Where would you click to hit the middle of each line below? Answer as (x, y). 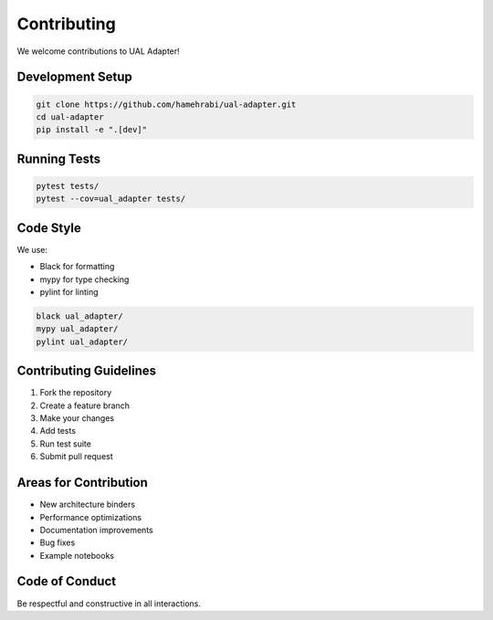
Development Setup (74, 77)
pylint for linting (69, 291)
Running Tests (58, 158)
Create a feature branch (84, 405)
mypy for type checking (84, 279)
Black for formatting (77, 267)
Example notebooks (77, 555)
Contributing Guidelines (87, 371)
